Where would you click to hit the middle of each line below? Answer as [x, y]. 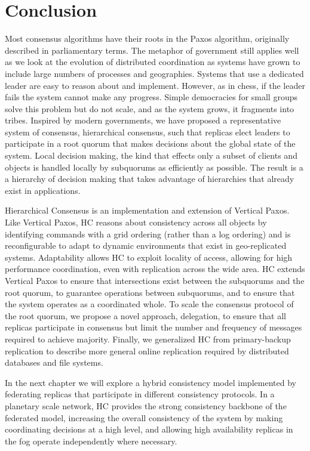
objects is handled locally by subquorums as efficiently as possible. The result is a [154, 167]
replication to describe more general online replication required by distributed [147, 350]
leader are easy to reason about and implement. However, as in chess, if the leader [155, 85]
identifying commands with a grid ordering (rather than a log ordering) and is [148, 234]
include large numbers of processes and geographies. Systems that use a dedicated [154, 73]
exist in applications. [43, 190]
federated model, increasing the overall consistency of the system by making [144, 417]
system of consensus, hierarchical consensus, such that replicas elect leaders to [148, 132]
